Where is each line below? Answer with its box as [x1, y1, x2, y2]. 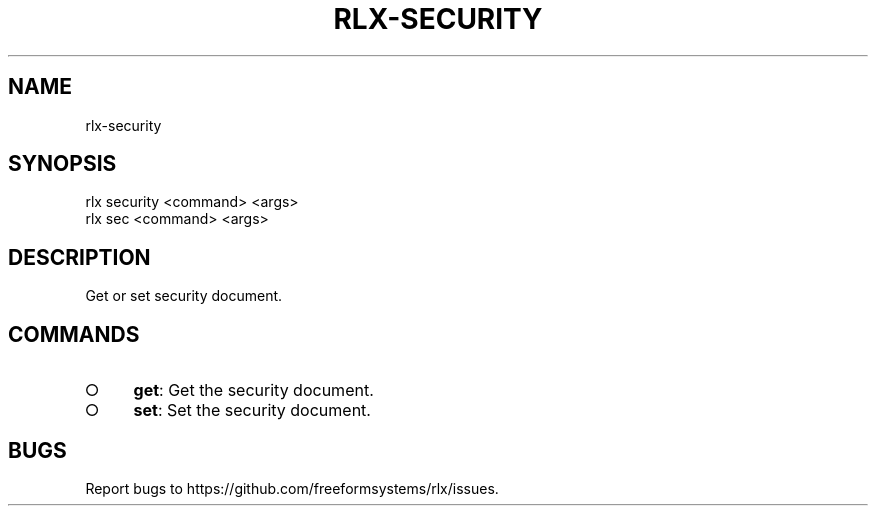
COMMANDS [8, 321, 140, 347]
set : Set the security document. [133, 400, 371, 421]
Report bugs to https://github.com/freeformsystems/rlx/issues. [85, 479, 499, 497]
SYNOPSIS [8, 151, 117, 177]
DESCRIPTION [8, 244, 151, 270]
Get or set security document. [85, 287, 283, 305]
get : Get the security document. [133, 380, 374, 401]
